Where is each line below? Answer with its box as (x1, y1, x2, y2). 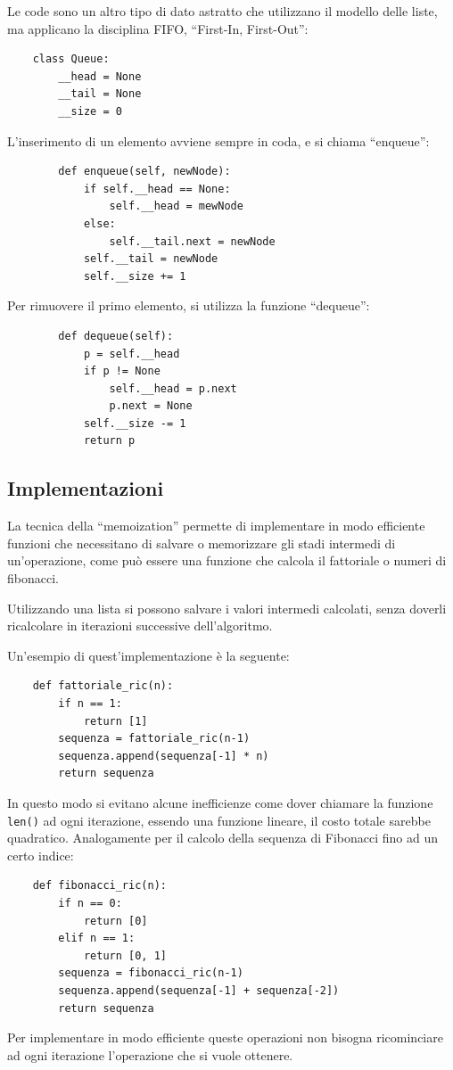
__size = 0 (58, 104, 122, 118)
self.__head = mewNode (109, 200, 243, 213)
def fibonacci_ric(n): (32, 879, 167, 893)
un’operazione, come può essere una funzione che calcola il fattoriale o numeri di (7, 551, 447, 570)
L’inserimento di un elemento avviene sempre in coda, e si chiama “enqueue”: (7, 131, 430, 150)
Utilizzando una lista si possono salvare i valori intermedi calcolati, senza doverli (7, 598, 447, 617)
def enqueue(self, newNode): (58, 165, 231, 178)
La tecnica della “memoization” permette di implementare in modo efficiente (7, 516, 425, 535)
